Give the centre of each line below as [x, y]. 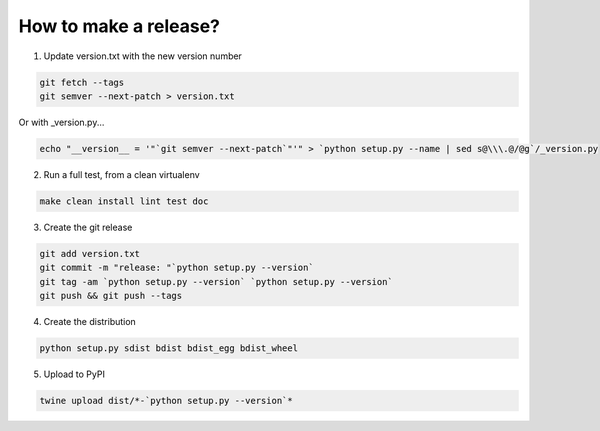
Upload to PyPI [74, 374]
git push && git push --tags [111, 295]
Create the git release [88, 227]
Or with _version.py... [61, 122]
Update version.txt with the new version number [142, 56]
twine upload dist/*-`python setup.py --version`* [166, 400]
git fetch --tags [82, 82]
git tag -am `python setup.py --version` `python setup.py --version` [216, 281]
